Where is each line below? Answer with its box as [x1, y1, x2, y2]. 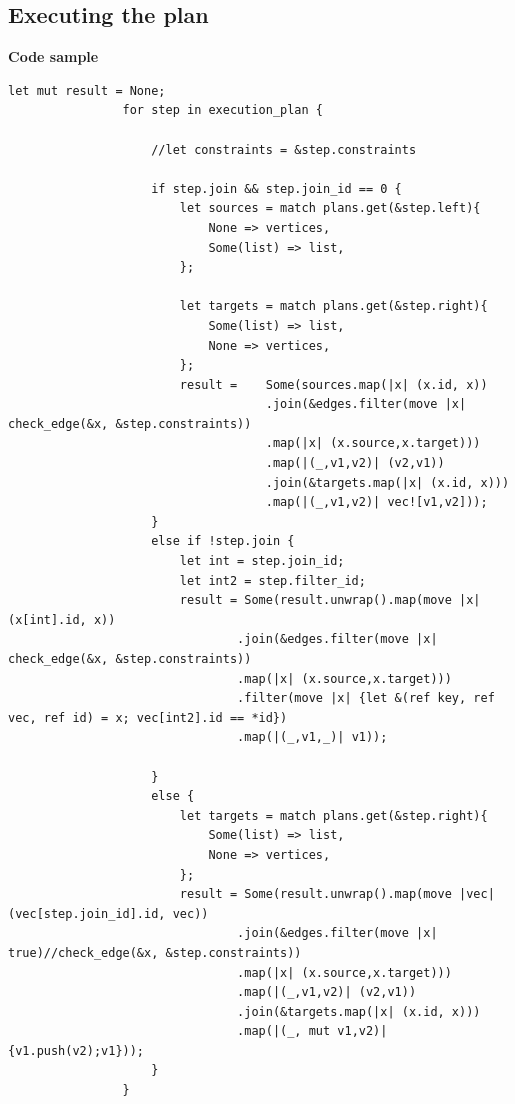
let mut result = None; [8, 83, 166, 98]
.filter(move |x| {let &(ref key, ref [237, 691, 495, 706]
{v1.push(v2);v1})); [8, 1043, 145, 1058]
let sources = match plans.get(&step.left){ [179, 201, 481, 216]
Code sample [8, 46, 99, 67]
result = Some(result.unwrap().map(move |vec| [179, 887, 495, 902]
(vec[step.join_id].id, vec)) [8, 906, 209, 921]
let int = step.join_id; [179, 554, 345, 569]
